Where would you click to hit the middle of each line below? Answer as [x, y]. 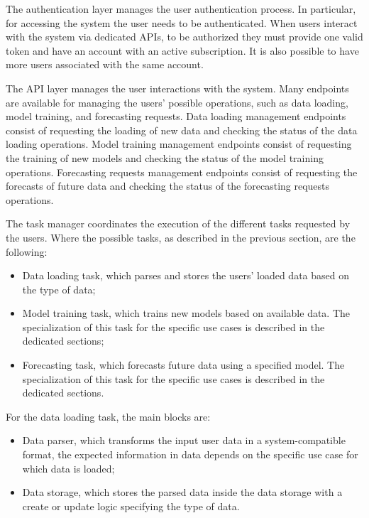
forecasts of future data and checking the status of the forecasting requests [168, 186]
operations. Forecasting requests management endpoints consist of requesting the [182, 172]
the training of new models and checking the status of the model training [165, 157]
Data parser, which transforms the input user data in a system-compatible [184, 440]
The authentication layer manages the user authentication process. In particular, [181, 9]
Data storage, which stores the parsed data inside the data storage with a [182, 492]
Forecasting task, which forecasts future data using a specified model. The [183, 365]
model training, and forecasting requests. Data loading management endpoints [176, 116]
